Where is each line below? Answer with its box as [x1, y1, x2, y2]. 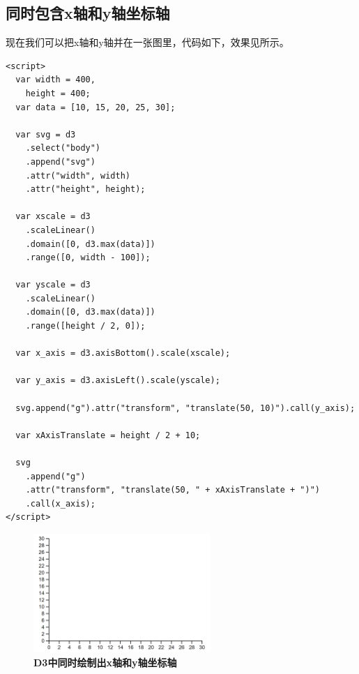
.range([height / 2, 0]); [25, 321, 146, 331]
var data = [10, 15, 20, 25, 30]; [15, 102, 176, 112]
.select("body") [25, 143, 101, 153]
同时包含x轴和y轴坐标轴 [6, 2, 170, 24]
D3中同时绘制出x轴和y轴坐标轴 [33, 654, 177, 669]
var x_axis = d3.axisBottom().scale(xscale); [15, 348, 231, 359]
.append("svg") [25, 156, 96, 167]
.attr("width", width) [25, 170, 130, 181]
